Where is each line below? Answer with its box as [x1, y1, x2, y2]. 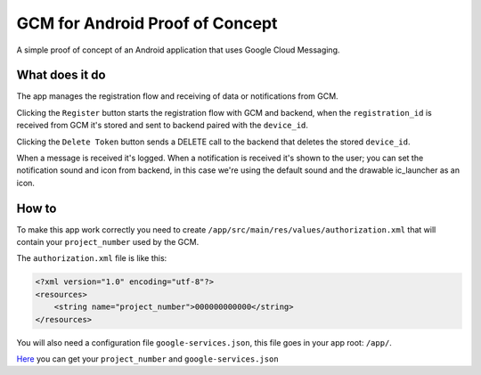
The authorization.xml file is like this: [16, 253, 167, 264]
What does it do [16, 68, 106, 83]
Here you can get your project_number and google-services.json [16, 354, 280, 364]
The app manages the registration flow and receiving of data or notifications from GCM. [16, 91, 338, 102]
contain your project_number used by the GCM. [16, 237, 200, 248]
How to [16, 200, 57, 216]
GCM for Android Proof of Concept [16, 13, 278, 33]
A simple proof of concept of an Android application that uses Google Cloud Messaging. [16, 45, 340, 55]
